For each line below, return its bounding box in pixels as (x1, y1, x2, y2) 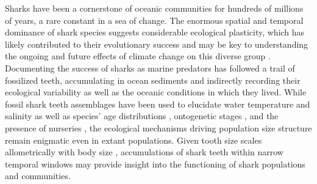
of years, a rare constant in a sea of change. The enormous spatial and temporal (5, 13, 304, 26)
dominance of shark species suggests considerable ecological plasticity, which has (5, 26, 305, 39)
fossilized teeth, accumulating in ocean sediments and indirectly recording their (5, 73, 301, 86)
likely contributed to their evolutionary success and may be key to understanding (5, 37, 308, 50)
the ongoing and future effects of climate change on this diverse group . (5, 50, 271, 62)
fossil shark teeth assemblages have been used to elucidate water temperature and (5, 97, 310, 110)
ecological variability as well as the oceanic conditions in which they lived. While (5, 86, 307, 98)
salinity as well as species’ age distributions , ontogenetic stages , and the (5, 109, 279, 122)
